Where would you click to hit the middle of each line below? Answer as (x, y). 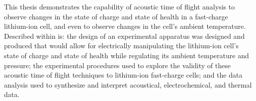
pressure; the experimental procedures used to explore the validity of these (117, 65)
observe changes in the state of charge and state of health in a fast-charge (116, 16)
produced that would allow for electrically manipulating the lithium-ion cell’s (121, 46)
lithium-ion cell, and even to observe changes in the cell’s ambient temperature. (125, 26)
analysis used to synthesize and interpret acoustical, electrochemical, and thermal (128, 84)
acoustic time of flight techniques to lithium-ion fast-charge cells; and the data (123, 75)
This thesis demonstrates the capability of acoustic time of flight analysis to (120, 6)
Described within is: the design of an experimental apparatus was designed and (125, 36)
